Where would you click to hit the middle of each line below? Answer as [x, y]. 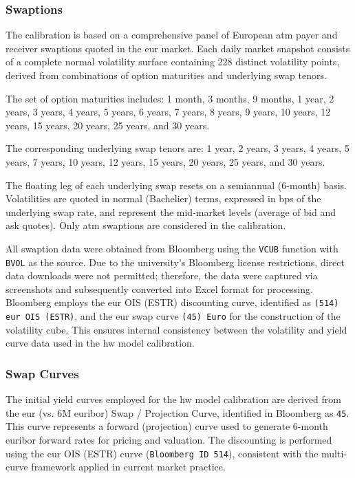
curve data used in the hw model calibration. [100, 343]
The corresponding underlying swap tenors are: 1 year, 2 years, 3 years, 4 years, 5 [177, 148]
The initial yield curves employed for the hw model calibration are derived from [173, 399]
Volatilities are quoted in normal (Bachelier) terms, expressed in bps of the [163, 198]
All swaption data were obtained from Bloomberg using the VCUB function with [172, 248]
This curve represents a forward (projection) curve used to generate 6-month [167, 426]
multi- [334, 453]
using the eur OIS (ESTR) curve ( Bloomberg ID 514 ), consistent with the [162, 453]
